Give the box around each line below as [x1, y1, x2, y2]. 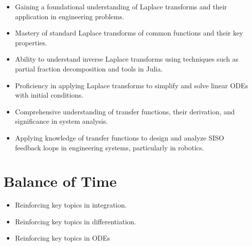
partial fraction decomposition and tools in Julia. [15, 63, 163, 73]
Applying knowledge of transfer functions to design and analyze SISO [15, 132, 224, 142]
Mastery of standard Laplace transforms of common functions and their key [15, 28, 243, 38]
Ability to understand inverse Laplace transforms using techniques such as [15, 54, 239, 64]
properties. [15, 37, 47, 47]
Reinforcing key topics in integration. [15, 200, 127, 210]
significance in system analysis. [15, 116, 108, 126]
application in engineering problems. [15, 11, 124, 21]
